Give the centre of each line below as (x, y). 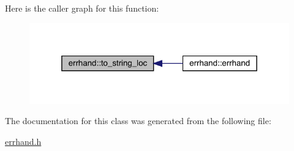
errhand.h (23, 141)
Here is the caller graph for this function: (82, 8)
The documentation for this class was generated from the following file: (138, 121)
